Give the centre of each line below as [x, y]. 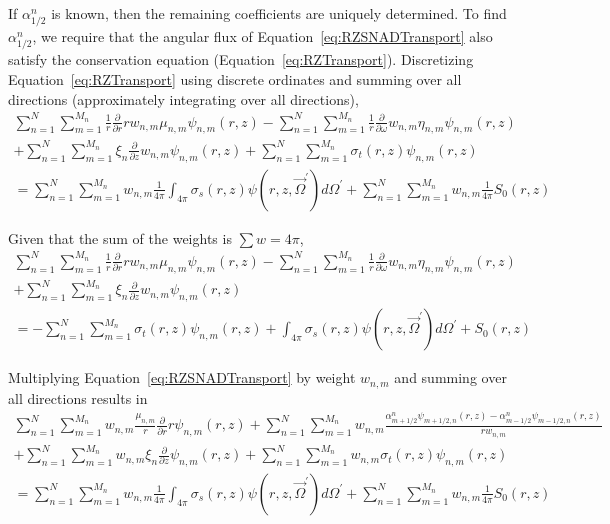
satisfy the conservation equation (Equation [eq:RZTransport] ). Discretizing [241, 59]
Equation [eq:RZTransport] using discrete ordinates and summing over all [235, 78]
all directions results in [78, 397]
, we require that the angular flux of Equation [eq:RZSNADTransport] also [262, 36]
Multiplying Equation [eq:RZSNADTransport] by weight [182, 377]
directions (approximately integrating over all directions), [183, 98]
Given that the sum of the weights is [120, 237]
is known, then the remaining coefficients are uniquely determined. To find [279, 13]
